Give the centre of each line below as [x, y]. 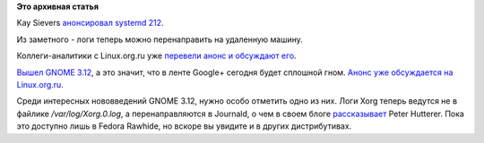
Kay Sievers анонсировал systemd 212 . [91, 23]
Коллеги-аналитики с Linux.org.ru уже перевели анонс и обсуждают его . [156, 56]
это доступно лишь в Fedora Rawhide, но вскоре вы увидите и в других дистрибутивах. [184, 126]
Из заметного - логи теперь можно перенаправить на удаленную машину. [160, 39]
